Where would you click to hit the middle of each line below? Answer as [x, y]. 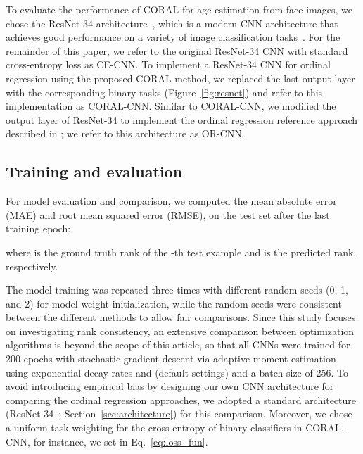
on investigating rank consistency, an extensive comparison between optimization [180, 330]
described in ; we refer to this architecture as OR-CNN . [125, 133]
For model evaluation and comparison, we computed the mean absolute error [171, 201]
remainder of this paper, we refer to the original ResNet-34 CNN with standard [177, 50]
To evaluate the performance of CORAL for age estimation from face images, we [179, 9]
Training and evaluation [94, 171]
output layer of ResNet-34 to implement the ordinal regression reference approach [182, 119]
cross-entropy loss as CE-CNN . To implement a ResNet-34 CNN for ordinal [168, 64]
